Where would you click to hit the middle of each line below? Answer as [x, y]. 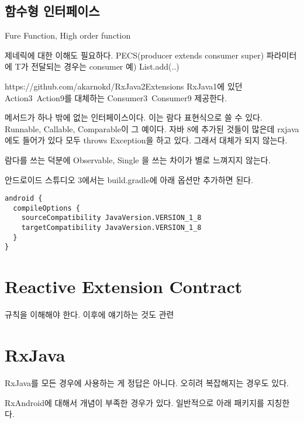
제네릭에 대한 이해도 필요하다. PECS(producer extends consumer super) [134, 55]
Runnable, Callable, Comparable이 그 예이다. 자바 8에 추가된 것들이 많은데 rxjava [152, 128]
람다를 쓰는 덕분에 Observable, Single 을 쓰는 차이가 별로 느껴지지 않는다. [138, 159]
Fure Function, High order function [68, 35]
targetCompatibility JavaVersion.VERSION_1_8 [111, 228]
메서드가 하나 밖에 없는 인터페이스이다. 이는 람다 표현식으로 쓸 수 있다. [134, 117]
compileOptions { [46, 208]
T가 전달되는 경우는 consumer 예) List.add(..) [97, 66]
